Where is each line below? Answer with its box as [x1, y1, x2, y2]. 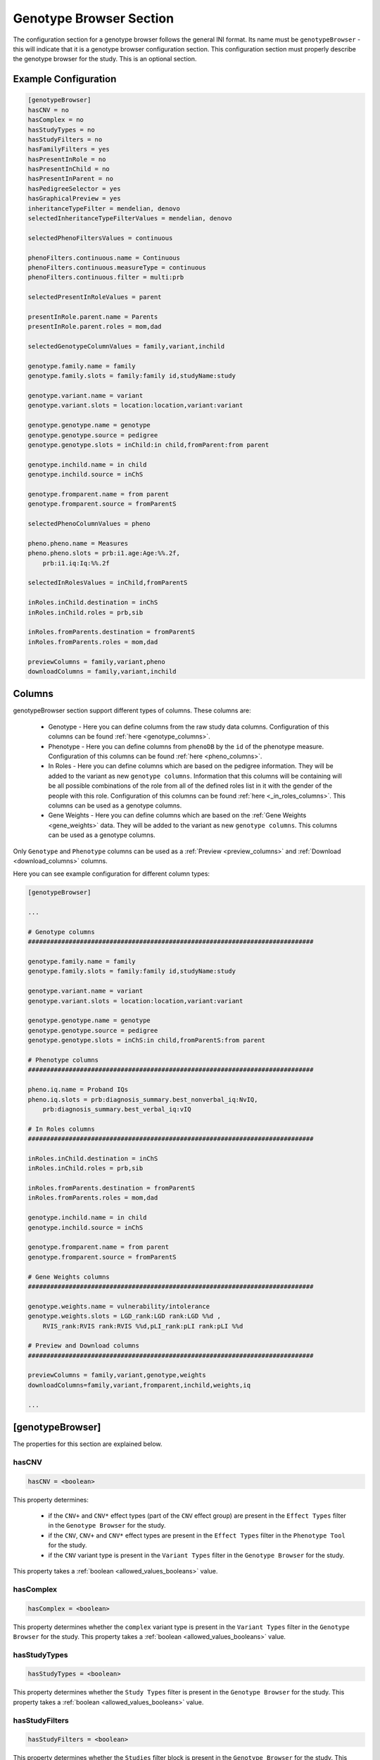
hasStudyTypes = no [27, 125, 95, 134]
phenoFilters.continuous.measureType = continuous [27, 263, 207, 271]
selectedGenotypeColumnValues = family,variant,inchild [27, 342, 225, 351]
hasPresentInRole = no [27, 155, 106, 163]
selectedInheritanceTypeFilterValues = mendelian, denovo [27, 215, 232, 222]
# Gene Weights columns [27, 1273, 110, 1281]
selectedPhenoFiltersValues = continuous [27, 234, 173, 242]
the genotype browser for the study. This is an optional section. [13, 55, 197, 63]
